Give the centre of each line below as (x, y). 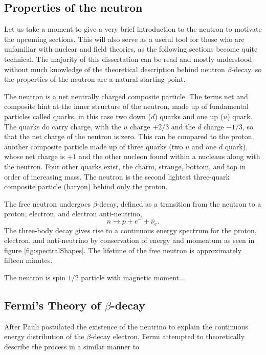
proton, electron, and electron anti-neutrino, (73, 214)
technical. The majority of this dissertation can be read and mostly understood (128, 59)
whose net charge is (35, 156)
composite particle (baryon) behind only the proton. (86, 186)
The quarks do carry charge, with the (63, 126)
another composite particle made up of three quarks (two (94, 146)
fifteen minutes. (28, 260)
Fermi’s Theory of (52, 305)
